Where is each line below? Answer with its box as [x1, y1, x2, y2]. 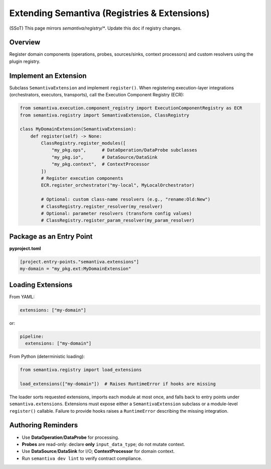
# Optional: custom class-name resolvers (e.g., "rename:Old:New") [41, 196, 211, 202]
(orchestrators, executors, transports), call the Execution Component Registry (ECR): [9, 92, 184, 98]
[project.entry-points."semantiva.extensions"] [20, 259, 139, 265]
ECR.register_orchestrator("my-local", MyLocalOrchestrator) [41, 182, 195, 188]
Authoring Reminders [9, 421, 78, 429]
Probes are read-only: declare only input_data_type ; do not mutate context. [22, 441, 185, 447]
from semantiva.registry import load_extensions [20, 367, 142, 373]
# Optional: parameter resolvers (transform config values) [41, 210, 192, 216]
